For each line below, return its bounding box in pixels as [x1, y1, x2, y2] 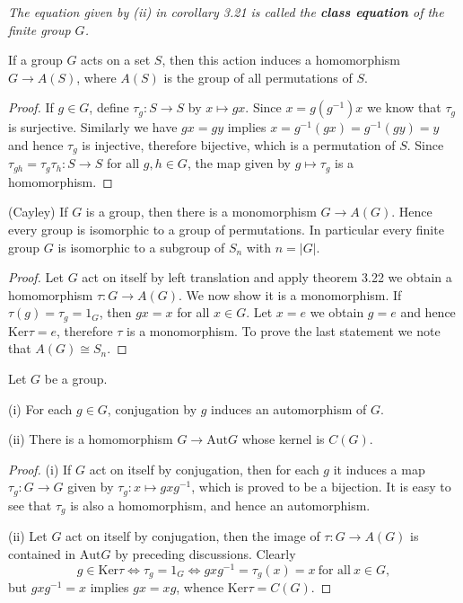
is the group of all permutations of [163, 67, 353, 86]
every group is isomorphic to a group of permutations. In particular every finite [8, 220, 444, 239]
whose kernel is [241, 430, 325, 448]
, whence [176, 578, 224, 597]
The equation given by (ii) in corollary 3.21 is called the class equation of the [8, 3, 444, 21]
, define [89, 98, 129, 117]
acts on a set [81, 50, 151, 69]
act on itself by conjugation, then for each [89, 459, 319, 478]
